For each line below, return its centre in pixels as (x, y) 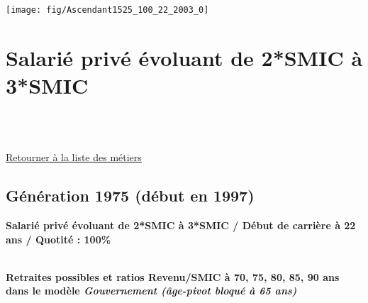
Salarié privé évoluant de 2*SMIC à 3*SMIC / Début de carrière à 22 (181, 225)
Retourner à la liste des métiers (74, 157)
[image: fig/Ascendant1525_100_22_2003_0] (107, 10)
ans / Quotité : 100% (58, 239)
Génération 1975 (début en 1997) (130, 195)
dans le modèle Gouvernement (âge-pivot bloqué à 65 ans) (151, 291)
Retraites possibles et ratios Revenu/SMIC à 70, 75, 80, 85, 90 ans (173, 276)
